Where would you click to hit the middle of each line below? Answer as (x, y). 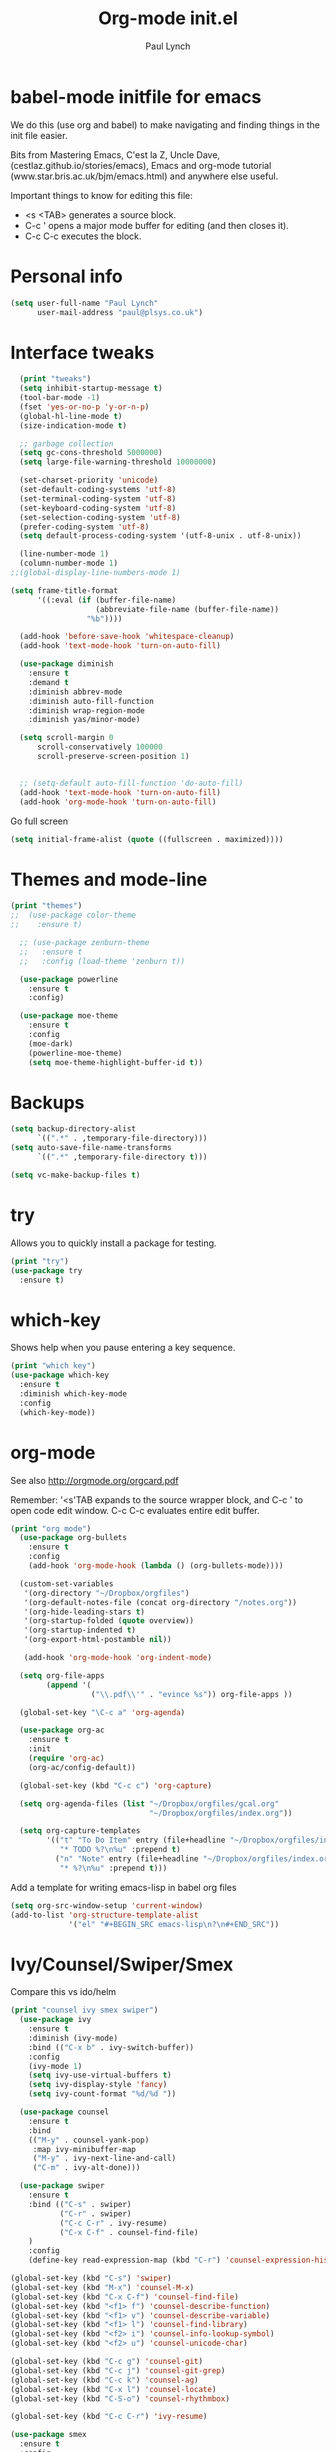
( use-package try (46, 1270)
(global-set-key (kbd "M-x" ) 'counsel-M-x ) (102, 2287)
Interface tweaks (82, 352)
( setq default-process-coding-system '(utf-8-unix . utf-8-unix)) (160, 536)
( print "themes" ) (46, 906)
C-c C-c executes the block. (83, 236)
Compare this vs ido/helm (63, 1992)
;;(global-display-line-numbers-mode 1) (96, 573)
